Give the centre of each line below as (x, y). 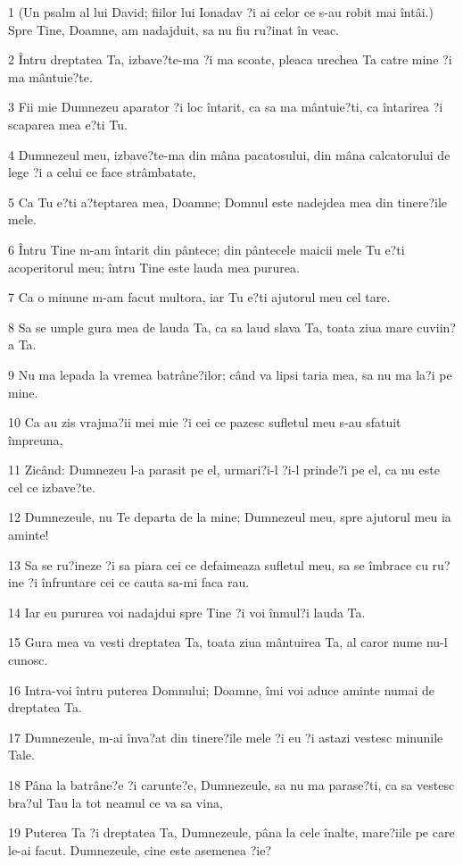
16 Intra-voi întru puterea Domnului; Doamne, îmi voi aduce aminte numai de (222, 689)
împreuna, (36, 439)
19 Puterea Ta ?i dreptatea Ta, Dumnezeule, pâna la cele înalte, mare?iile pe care (231, 832)
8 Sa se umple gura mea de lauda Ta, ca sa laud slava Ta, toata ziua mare (211, 327)
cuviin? (436, 327)
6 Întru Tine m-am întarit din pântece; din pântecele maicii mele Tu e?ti (207, 249)
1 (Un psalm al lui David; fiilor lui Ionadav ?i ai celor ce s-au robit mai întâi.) (221, 12)
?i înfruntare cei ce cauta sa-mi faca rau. (139, 582)
